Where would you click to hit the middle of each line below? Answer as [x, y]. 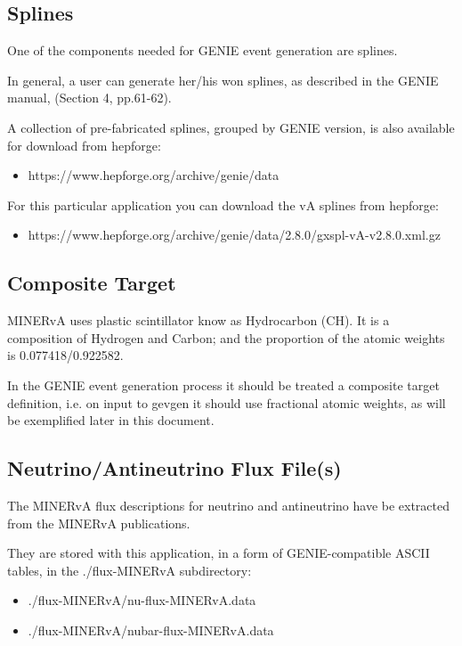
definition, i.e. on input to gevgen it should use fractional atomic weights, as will [227, 402]
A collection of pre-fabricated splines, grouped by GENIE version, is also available [231, 127]
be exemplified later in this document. [111, 420]
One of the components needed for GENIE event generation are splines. [203, 50]
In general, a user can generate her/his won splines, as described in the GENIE [223, 80]
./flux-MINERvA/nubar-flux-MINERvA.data [151, 630]
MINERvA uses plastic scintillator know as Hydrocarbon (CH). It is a [199, 320]
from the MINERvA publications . [99, 523]
